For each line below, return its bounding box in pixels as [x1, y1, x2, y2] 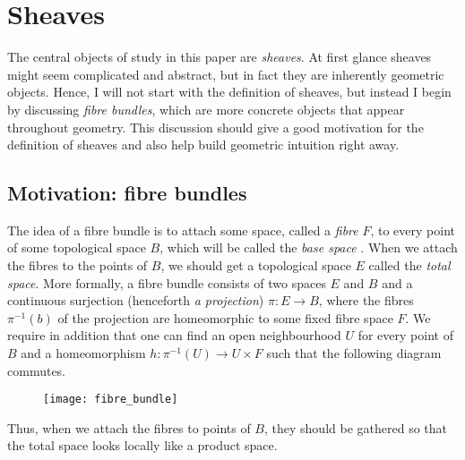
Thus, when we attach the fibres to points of [7, 418, 251, 437]
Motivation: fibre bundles [7, 179, 247, 207]
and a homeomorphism [21, 344, 146, 362]
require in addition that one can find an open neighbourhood [7, 326, 341, 345]
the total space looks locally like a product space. [7, 436, 278, 455]
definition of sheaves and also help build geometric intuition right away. [7, 135, 400, 154]
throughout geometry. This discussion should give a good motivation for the [7, 117, 424, 136]
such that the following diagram [266, 344, 442, 362]
